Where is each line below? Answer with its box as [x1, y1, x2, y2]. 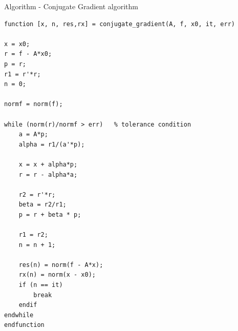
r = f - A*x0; [4, 50, 52, 58]
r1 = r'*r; [4, 70, 41, 78]
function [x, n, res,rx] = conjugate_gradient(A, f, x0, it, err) [4, 20, 235, 28]
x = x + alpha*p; [18, 160, 78, 168]
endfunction [4, 321, 45, 329]
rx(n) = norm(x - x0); [18, 271, 96, 279]
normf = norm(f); [4, 100, 63, 108]
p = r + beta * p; [18, 211, 81, 218]
